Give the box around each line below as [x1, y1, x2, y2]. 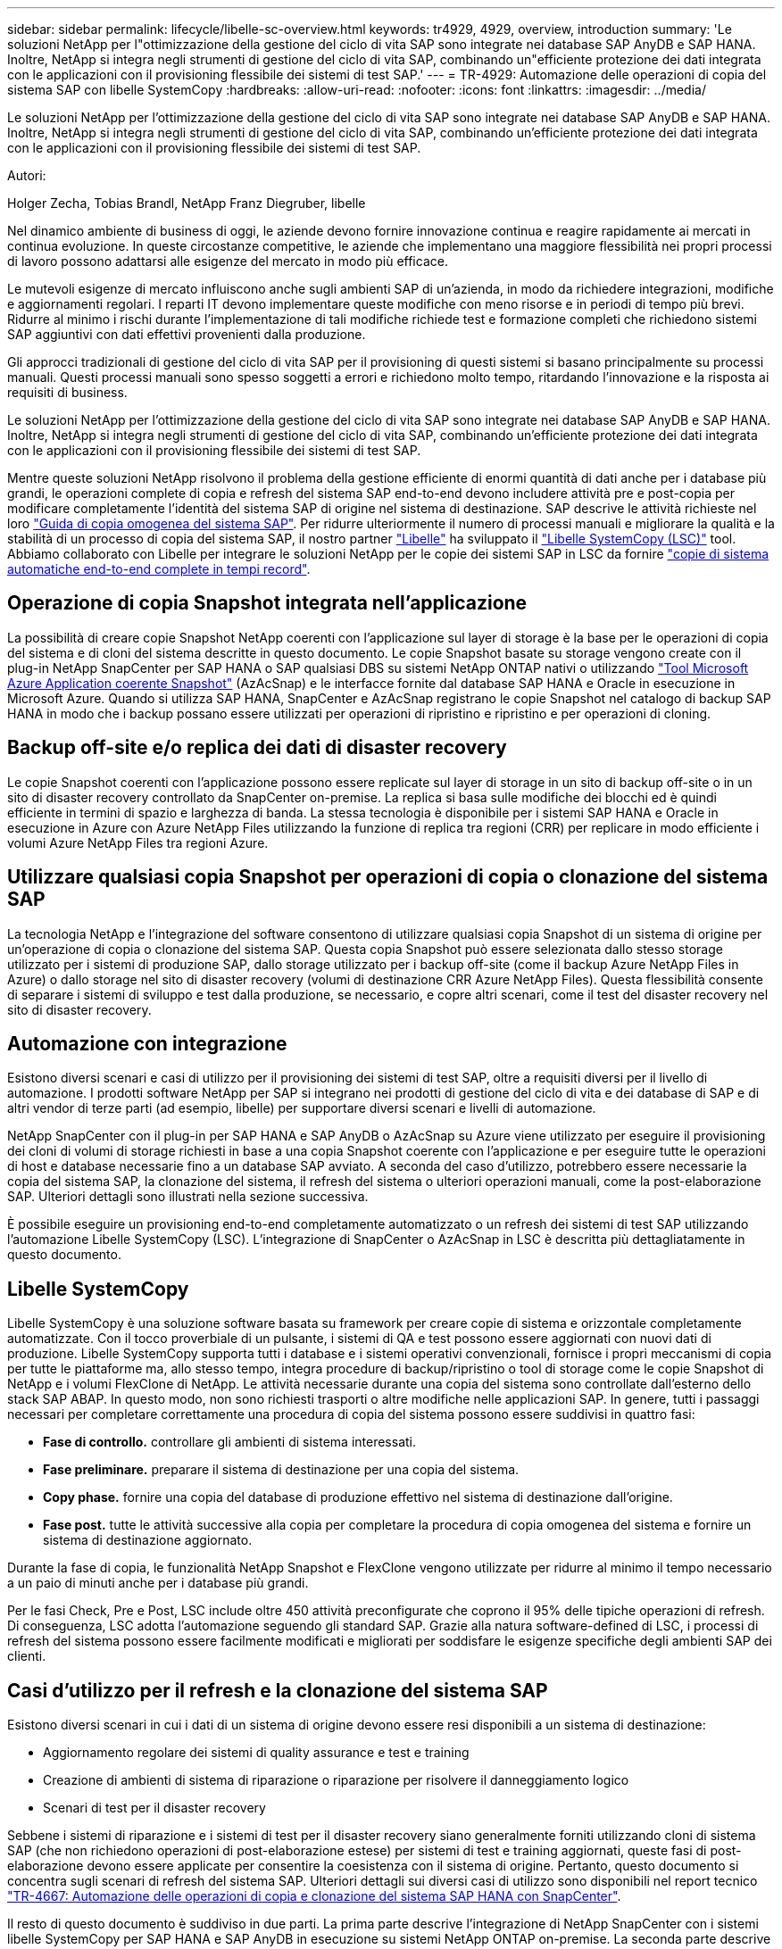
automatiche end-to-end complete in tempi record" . [7, 561, 311, 576]
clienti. [7, 1648, 46, 1664]
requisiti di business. [7, 385, 128, 400]
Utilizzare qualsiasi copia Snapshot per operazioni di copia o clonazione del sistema [7, 866, 769, 889]
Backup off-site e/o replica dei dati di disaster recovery [7, 736, 507, 759]
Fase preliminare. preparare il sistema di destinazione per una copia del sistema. [43, 1462, 520, 1478]
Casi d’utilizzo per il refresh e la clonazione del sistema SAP [7, 1679, 548, 1702]
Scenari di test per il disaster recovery [43, 1800, 266, 1816]
